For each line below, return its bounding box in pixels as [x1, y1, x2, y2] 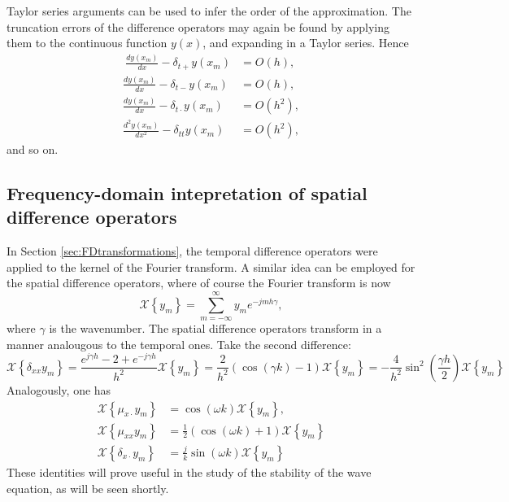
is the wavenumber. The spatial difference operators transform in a [49, 320, 382, 337]
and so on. [7, 141, 59, 158]
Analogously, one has [7, 381, 111, 398]
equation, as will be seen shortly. [7, 479, 169, 496]
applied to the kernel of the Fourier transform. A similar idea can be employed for [7, 258, 415, 275]
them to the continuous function [7, 34, 167, 51]
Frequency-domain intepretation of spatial [7, 181, 368, 206]
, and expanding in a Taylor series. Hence [202, 34, 409, 51]
